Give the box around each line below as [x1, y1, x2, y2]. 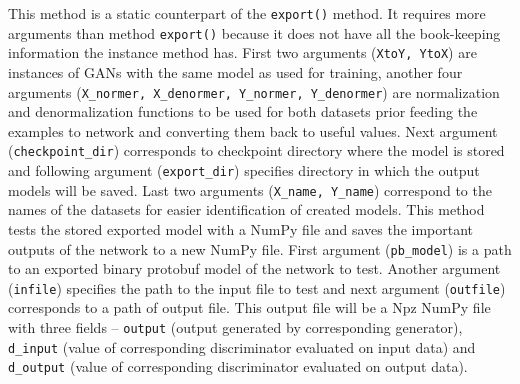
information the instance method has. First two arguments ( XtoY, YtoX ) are [8, 42, 477, 63]
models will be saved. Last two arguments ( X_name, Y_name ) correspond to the [8, 179, 492, 200]
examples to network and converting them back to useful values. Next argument [8, 120, 498, 141]
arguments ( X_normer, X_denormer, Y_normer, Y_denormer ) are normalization [8, 81, 500, 102]
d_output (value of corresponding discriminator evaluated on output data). [8, 356, 468, 377]
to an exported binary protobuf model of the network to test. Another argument [8, 258, 501, 279]
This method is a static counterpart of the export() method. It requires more [8, 3, 486, 23]
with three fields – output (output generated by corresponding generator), [8, 317, 463, 338]
